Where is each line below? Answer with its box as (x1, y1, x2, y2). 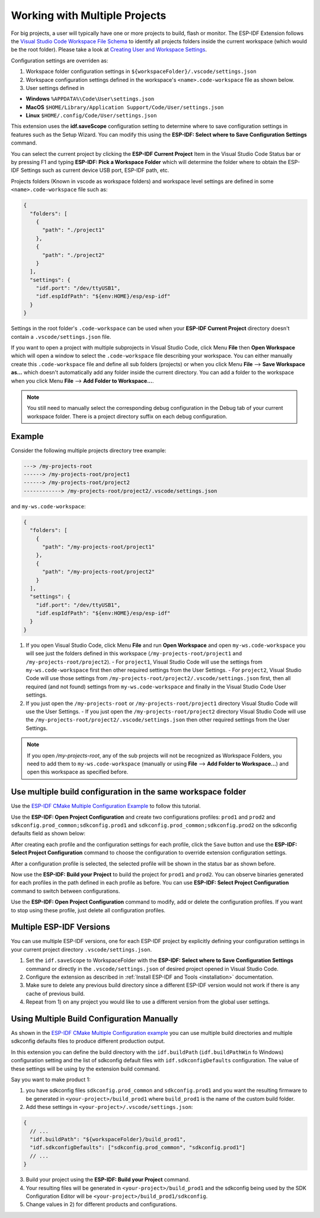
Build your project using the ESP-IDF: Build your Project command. (25, 1176, 190, 1183)
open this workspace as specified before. (27, 768, 129, 775)
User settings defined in (25, 84, 85, 91)
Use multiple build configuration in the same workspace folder (11, 787, 247, 797)
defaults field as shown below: (11, 830, 86, 837)
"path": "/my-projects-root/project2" (42, 569, 155, 575)
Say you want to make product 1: (11, 1076, 91, 1084)
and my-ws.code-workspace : (11, 502, 86, 509)
